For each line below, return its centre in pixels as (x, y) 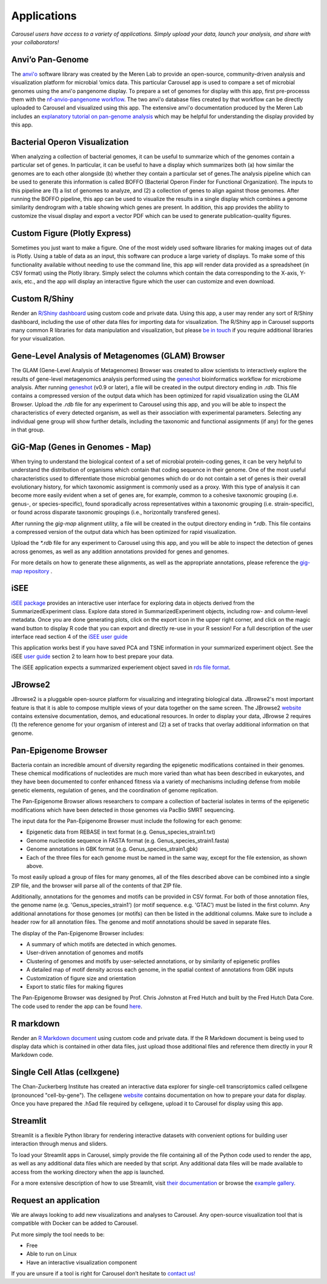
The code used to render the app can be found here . (77, 1006)
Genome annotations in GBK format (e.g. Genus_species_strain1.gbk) (112, 849)
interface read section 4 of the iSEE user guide (70, 637)
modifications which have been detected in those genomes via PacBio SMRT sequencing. (123, 810)
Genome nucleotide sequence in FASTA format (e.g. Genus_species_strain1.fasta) (128, 840)
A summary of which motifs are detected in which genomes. (101, 944)
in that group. (28, 430)
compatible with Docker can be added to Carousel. (75, 1223)
